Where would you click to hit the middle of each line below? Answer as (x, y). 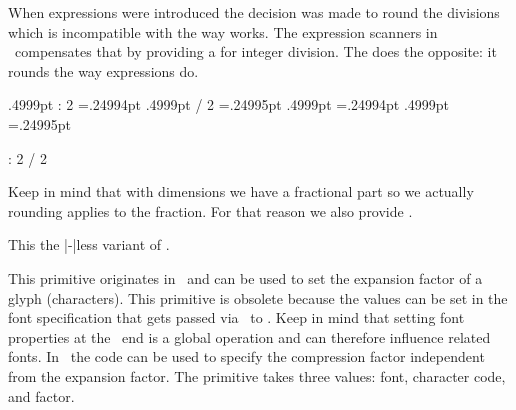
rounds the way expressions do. (103, 70)
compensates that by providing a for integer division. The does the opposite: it (255, 51)
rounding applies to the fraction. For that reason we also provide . (210, 210)
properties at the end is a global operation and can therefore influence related (249, 336)
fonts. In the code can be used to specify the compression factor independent (246, 356)
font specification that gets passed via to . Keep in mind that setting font (236, 317)
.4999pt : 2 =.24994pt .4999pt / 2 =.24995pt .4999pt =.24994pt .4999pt (229, 104)
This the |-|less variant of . (89, 244)
